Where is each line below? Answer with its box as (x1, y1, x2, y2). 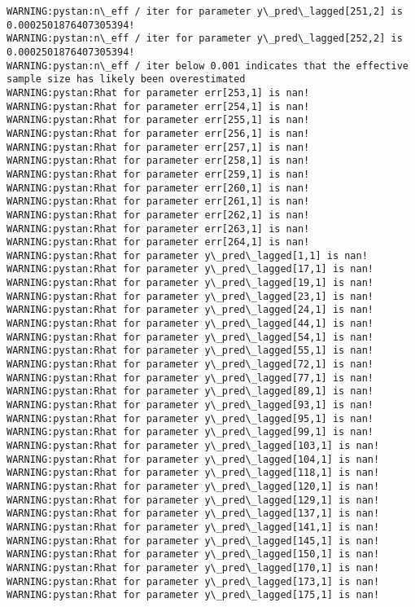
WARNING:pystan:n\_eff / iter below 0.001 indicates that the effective (7, 59, 408, 72)
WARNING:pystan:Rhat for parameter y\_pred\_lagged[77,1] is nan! (7, 372, 374, 384)
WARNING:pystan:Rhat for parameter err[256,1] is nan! (7, 127, 310, 139)
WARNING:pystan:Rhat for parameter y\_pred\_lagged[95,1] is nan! (7, 412, 374, 424)
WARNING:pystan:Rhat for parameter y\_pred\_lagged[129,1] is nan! (7, 494, 380, 506)
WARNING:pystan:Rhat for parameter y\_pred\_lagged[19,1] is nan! (7, 277, 374, 289)
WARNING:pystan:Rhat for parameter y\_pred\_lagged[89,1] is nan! (7, 385, 374, 398)
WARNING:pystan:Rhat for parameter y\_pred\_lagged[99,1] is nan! (7, 426, 374, 438)
